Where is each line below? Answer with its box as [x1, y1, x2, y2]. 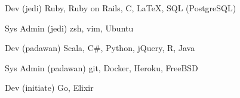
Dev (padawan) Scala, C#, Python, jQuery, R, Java [5, 42, 195, 54]
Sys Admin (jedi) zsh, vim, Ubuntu [5, 21, 134, 34]
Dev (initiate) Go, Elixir [5, 81, 94, 94]
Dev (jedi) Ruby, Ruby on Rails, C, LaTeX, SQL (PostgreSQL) [5, 2, 236, 14]
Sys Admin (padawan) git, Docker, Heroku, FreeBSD [5, 61, 198, 74]
